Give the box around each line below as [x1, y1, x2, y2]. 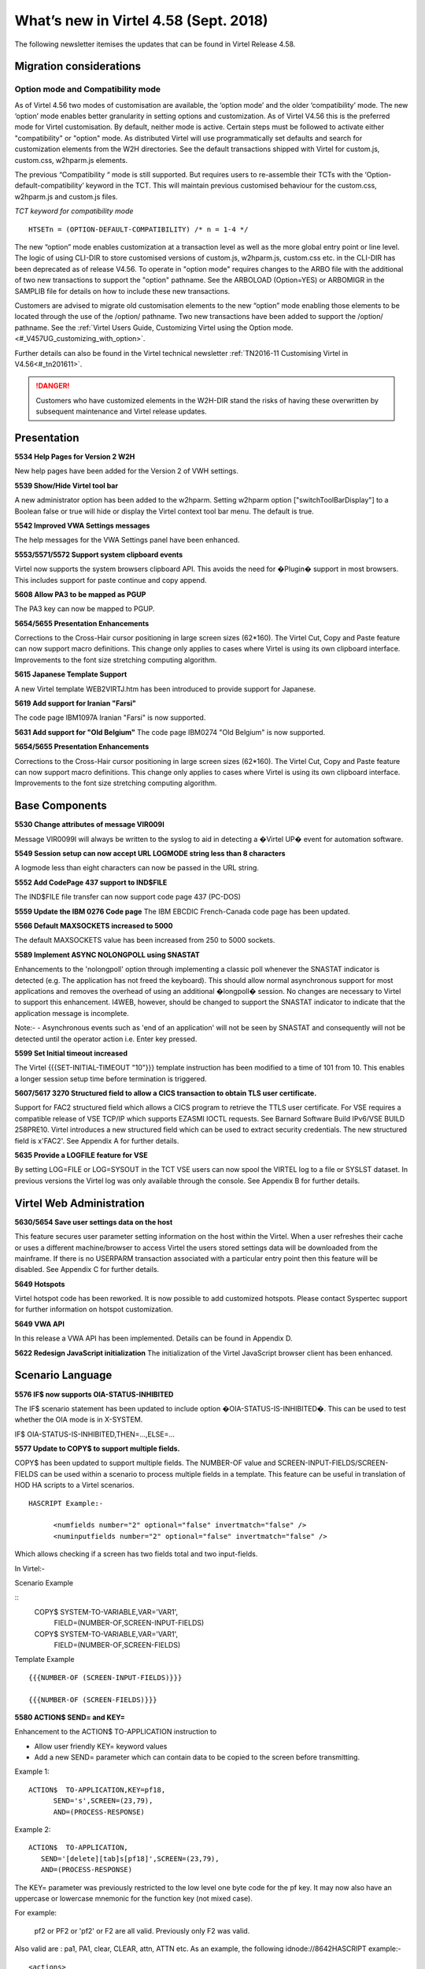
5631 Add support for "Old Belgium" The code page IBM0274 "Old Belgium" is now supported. [14, 727, 326, 736]
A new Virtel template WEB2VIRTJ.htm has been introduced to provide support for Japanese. [14, 684, 316, 693]
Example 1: [14, 1767, 50, 1776]
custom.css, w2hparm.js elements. [14, 155, 128, 165]
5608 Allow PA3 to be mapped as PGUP [14, 589, 146, 599]
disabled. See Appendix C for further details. [14, 1265, 160, 1274]
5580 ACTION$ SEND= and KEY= [14, 1712, 125, 1722]
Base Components [14, 799, 107, 813]
